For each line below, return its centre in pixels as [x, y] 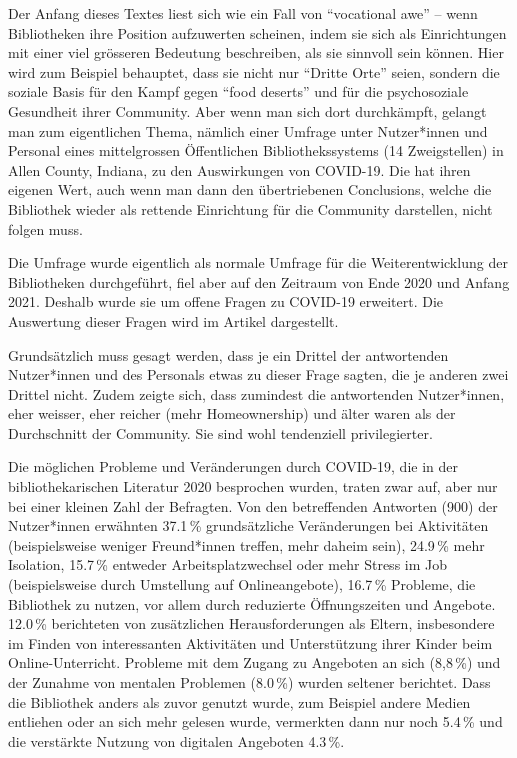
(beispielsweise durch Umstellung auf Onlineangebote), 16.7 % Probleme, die [242, 584]
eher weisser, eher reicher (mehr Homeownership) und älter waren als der [232, 413]
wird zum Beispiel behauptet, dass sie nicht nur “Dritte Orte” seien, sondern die [254, 71]
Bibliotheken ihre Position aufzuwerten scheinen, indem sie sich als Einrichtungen [257, 32]
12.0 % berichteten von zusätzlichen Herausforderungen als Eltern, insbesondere [251, 623]
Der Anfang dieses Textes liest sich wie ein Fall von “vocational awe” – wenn [243, 13]
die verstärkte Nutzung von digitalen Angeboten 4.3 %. [176, 740]
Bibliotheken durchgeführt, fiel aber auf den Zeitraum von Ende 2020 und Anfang [259, 281]
